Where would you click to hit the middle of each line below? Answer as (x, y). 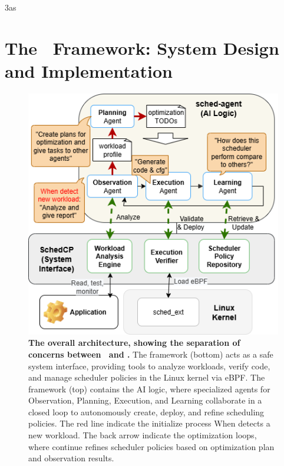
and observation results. (71, 458)
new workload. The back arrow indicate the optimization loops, (143, 435)
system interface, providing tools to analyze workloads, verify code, (149, 366)
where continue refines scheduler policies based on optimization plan (151, 446)
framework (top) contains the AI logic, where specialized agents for (149, 389)
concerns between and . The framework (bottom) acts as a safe (151, 354)
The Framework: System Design (142, 47)
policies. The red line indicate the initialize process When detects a (149, 423)
